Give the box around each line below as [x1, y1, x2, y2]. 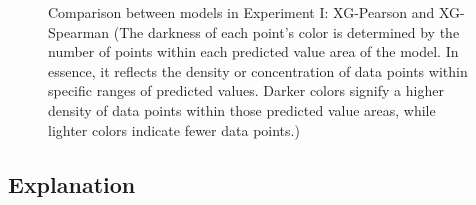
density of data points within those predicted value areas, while [48, 99, 436, 120]
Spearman [48, 21, 110, 42]
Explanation [8, 168, 136, 199]
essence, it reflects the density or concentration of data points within [48, 60, 468, 81]
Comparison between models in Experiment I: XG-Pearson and [48, 2, 435, 22]
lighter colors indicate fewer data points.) [48, 119, 300, 140]
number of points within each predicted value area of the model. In [48, 41, 459, 62]
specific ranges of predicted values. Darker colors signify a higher [48, 80, 444, 101]
